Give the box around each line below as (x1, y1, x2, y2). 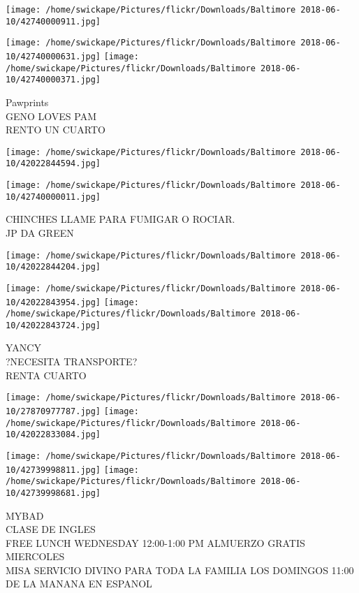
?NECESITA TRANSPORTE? (6, 354, 138, 369)
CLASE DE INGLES (6, 522, 96, 536)
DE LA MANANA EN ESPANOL (6, 576, 152, 591)
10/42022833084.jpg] (6, 430, 101, 440)
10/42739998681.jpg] (6, 488, 101, 498)
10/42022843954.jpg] (6, 297, 101, 307)
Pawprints (6, 94, 49, 109)
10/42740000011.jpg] (6, 191, 101, 202)
